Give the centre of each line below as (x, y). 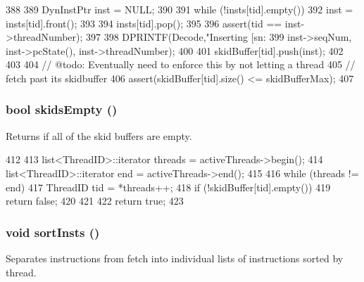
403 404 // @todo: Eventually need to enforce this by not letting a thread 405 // (181, 64)
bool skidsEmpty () (62, 109)
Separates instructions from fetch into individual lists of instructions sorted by (175, 258)
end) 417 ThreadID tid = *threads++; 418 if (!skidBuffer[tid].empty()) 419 (168, 187)
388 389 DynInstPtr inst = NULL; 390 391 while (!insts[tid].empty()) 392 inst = (180, 9)
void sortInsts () (53, 232)
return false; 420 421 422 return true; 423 (95, 201)
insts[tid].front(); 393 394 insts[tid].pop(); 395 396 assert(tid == (144, 23)
